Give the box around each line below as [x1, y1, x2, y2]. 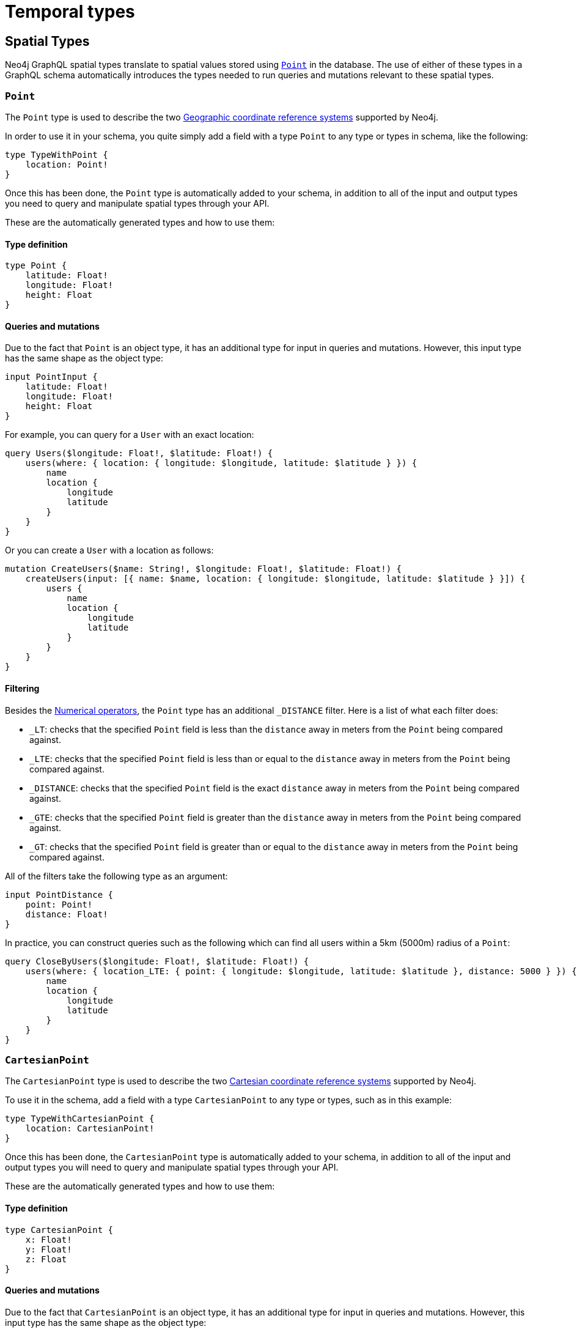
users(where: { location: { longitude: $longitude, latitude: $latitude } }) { [25, 458, 417, 468]
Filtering [5, 683, 40, 694]
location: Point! [25, 159, 108, 169]
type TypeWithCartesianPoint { [5, 1114, 155, 1124]
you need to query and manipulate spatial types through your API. [5, 198, 270, 209]
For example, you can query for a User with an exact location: [5, 429, 254, 440]
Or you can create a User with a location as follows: [5, 545, 214, 556]
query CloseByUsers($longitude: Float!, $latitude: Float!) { [5, 956, 309, 966]
